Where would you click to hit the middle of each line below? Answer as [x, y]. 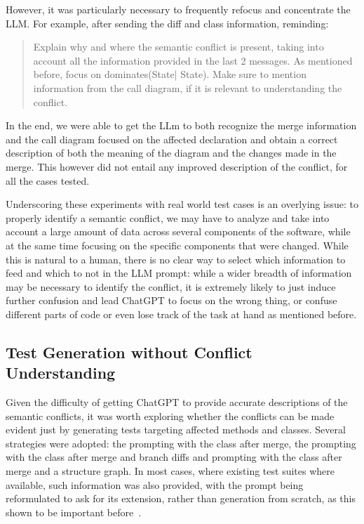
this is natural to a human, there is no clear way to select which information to [176, 259]
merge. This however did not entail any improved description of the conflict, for [177, 166]
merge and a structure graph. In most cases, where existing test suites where [170, 471]
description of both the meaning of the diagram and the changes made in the [171, 153]
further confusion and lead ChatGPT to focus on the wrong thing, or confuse [171, 300]
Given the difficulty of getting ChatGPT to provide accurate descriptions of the [177, 402]
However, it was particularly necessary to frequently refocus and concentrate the [178, 9]
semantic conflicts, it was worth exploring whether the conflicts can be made [170, 415]
